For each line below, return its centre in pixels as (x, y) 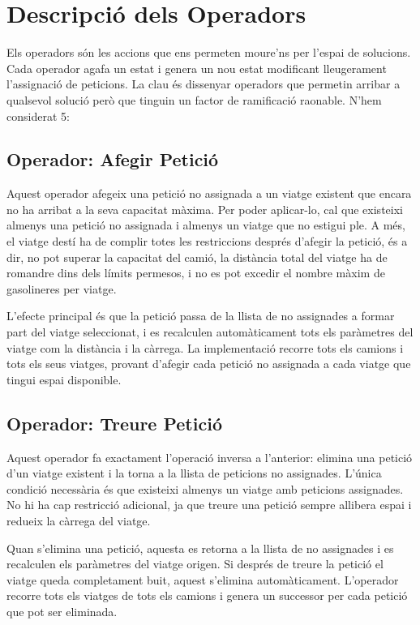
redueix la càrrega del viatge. (79, 520)
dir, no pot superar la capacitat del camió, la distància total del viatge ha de (197, 257)
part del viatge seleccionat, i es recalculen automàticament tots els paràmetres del (210, 332)
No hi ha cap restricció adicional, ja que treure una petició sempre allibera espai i (209, 505)
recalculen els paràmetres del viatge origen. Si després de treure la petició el (195, 564)
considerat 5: (38, 116)
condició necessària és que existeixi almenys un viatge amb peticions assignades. (205, 488)
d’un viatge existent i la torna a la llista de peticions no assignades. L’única (194, 473)
